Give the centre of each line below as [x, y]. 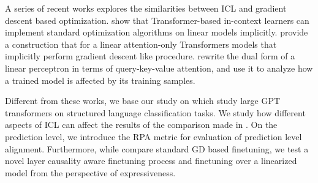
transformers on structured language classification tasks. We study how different [155, 112]
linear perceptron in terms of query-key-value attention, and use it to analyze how [159, 68]
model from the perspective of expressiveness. [90, 172]
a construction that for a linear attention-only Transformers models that [141, 44]
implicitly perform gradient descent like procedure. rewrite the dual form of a [150, 56]
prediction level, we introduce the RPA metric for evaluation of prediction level [153, 136]
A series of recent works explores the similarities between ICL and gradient [146, 8]
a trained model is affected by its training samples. [100, 80]
